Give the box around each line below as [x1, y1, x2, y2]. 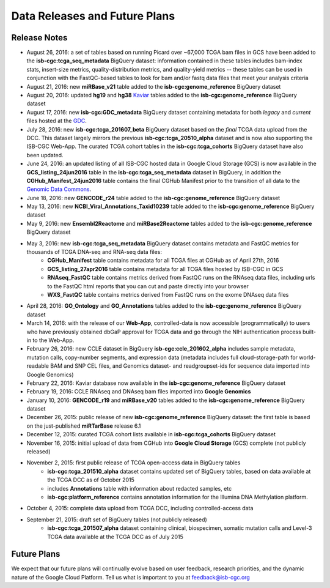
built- [302, 328, 316, 335]
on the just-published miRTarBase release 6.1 [26, 422, 141, 430]
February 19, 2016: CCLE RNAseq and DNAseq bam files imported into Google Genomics [26, 388, 251, 395]
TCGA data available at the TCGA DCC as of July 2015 [47, 533, 183, 540]
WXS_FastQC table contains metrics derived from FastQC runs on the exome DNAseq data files [47, 291, 289, 298]
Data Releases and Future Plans [11, 9, 175, 23]
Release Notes [11, 32, 68, 43]
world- [299, 354, 316, 361]
